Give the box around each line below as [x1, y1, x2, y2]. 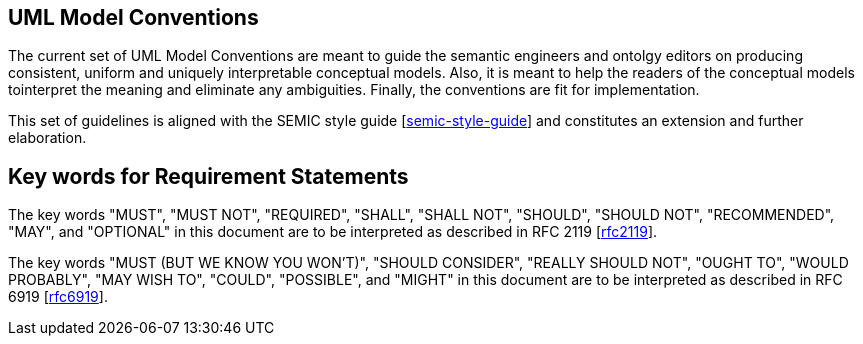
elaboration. [8, 129, 87, 147]
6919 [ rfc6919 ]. [8, 288, 108, 306]
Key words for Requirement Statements [8, 163, 409, 189]
